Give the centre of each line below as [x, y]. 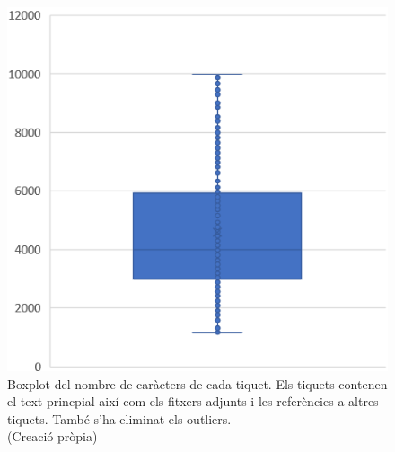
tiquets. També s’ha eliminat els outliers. [119, 418]
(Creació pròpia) [53, 436]
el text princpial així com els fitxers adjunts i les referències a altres [193, 401]
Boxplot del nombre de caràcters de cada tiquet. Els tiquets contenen [197, 383]
